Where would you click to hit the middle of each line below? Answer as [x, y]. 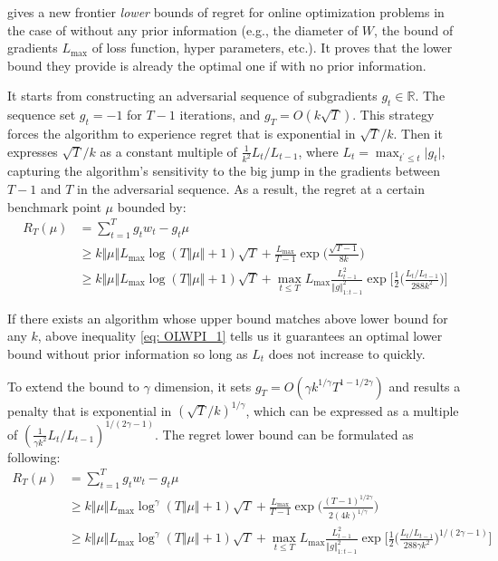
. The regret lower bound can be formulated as [284, 434]
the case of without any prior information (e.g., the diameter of [183, 29]
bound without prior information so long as [128, 354]
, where [318, 151]
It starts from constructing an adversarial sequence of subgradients [192, 96]
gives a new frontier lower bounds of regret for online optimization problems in [226, 12]
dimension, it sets [203, 386]
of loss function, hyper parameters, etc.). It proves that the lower [272, 48]
